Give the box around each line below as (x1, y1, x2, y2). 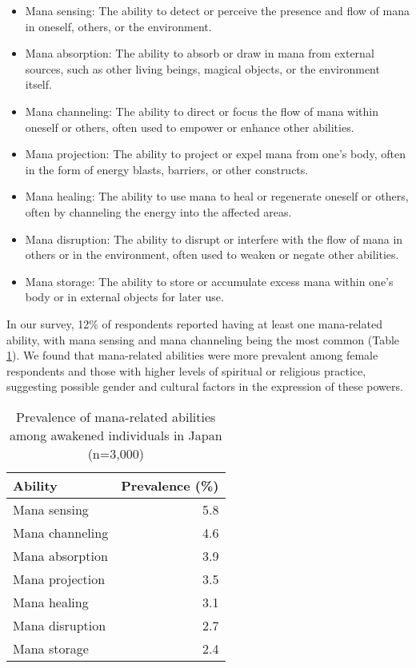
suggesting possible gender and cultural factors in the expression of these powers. (6, 378, 403, 395)
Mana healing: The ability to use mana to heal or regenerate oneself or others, (25, 188, 409, 205)
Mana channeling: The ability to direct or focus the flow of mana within (25, 102, 378, 119)
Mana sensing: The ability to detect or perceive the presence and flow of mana (25, 2, 410, 18)
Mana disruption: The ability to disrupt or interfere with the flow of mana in (25, 230, 403, 247)
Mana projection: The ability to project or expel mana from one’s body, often (25, 145, 406, 162)
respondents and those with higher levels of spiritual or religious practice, (6, 362, 366, 379)
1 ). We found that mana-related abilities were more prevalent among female (6, 347, 378, 364)
